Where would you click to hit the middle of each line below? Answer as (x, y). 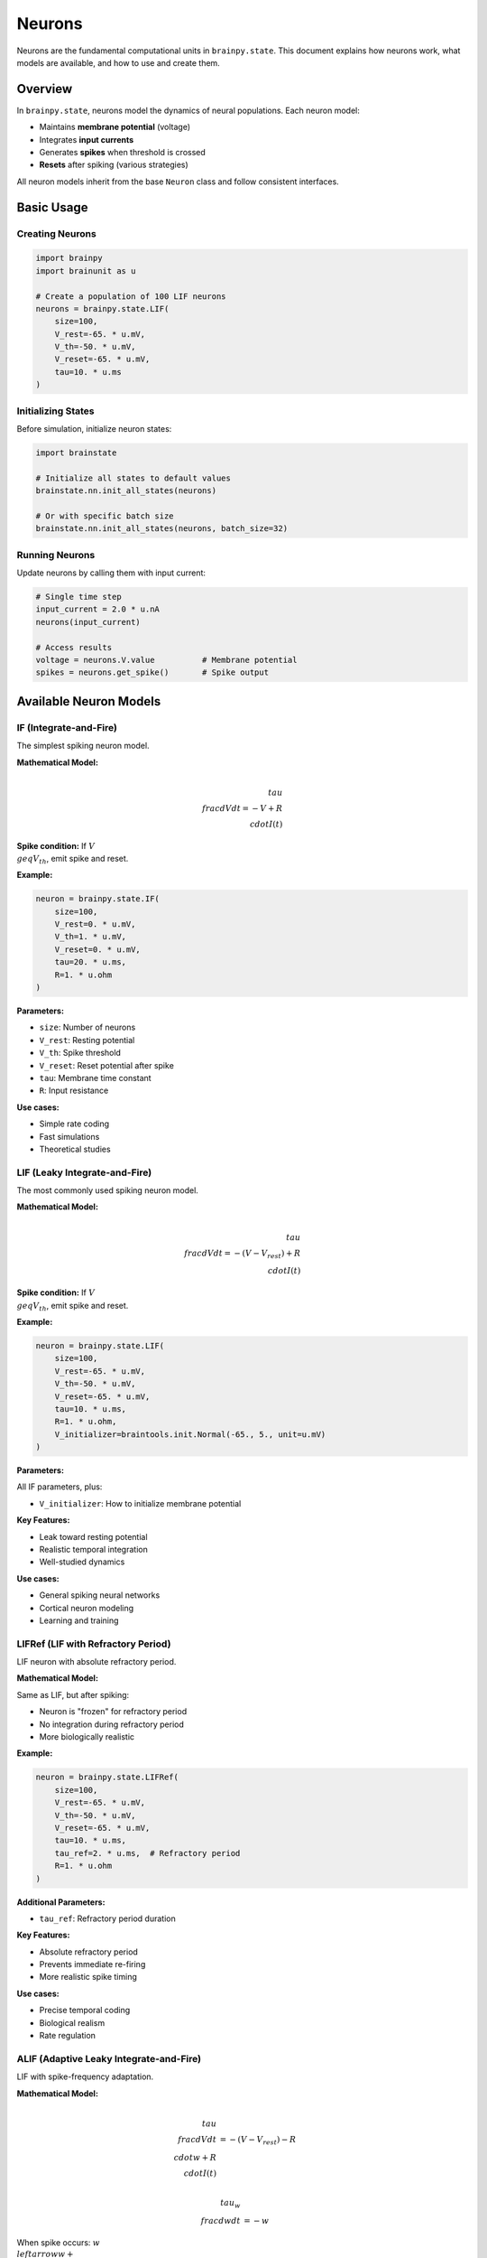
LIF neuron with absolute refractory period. (96, 1662)
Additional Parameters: (61, 1902)
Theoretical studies (75, 1149)
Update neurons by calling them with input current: (111, 573)
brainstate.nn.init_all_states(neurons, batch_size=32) (162, 529)
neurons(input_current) (88, 622)
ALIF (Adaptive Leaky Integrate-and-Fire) (109, 2058)
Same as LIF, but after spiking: (73, 1694)
